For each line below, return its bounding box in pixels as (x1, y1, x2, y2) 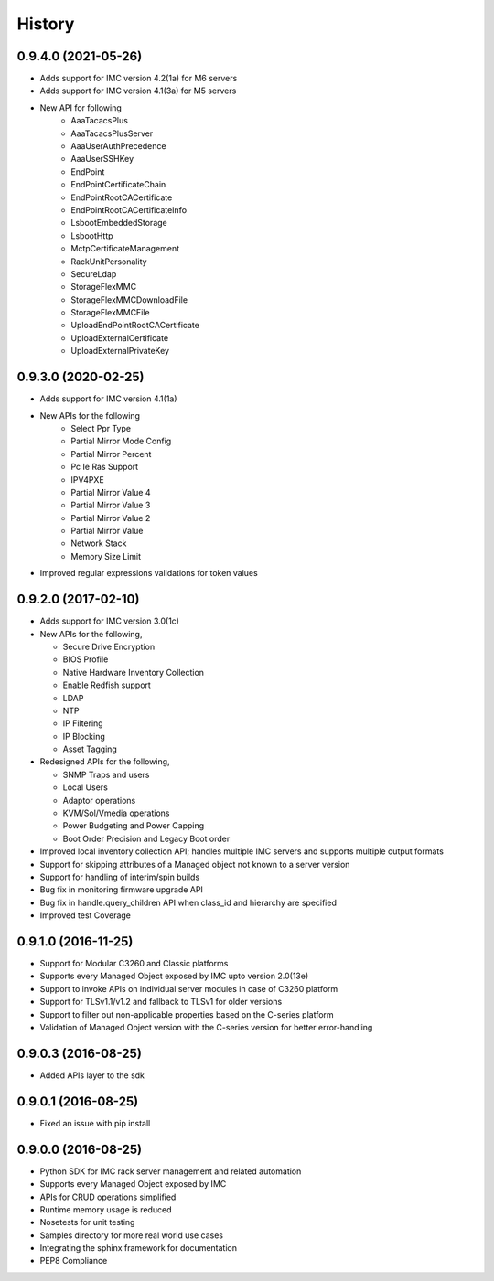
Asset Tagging (62, 743, 118, 754)
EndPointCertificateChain (70, 179, 166, 190)
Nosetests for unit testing (39, 1217, 135, 1228)
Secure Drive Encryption (62, 641, 156, 652)
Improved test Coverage (39, 910, 132, 921)
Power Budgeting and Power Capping (62, 820, 205, 831)
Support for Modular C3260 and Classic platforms (39, 958, 229, 969)
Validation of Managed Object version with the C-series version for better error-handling (39, 1022, 373, 1032)
